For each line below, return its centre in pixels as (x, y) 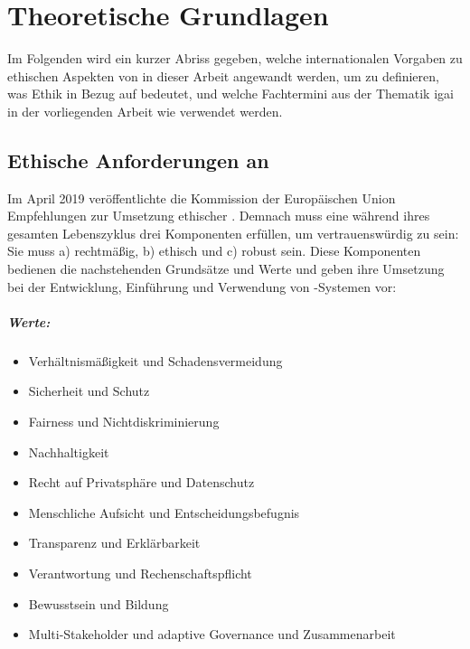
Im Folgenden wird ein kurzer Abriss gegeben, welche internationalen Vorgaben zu (235, 58)
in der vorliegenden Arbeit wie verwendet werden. (145, 111)
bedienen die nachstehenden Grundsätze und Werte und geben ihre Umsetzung (226, 269)
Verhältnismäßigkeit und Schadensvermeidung (155, 360)
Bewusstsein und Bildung (99, 603)
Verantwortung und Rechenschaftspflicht (140, 573)
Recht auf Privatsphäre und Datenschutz (141, 482)
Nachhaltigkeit (69, 451)
